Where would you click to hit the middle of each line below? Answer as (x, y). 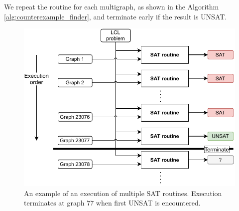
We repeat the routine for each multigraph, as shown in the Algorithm (112, 6)
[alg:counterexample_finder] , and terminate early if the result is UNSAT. (116, 16)
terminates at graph (54, 203)
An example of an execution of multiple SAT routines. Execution (123, 193)
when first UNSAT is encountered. (148, 203)
